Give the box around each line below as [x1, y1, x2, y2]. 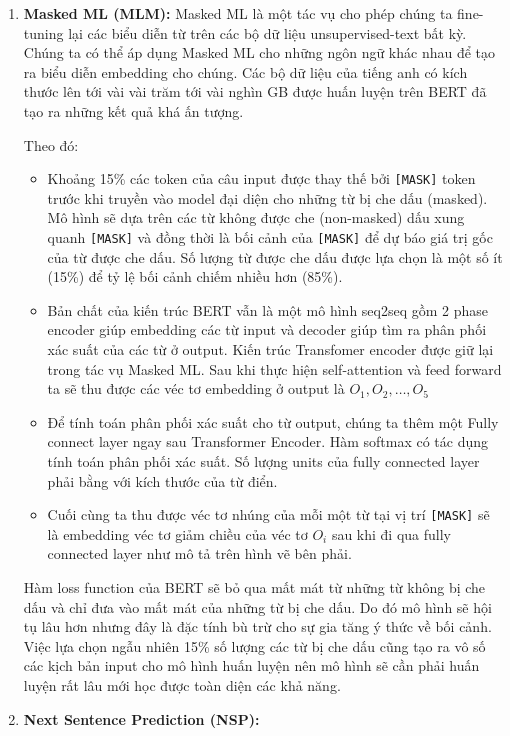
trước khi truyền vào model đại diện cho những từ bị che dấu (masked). [47, 187, 488, 208]
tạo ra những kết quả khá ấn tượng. [23, 100, 244, 121]
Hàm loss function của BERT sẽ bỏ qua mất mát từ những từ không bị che [23, 577, 486, 598]
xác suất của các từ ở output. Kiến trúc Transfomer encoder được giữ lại [47, 339, 494, 360]
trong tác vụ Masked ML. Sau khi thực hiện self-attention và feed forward [47, 358, 502, 379]
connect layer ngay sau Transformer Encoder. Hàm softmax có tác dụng [47, 431, 489, 452]
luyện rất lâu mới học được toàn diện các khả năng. [23, 675, 341, 695]
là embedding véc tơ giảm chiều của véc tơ [47, 523, 308, 544]
